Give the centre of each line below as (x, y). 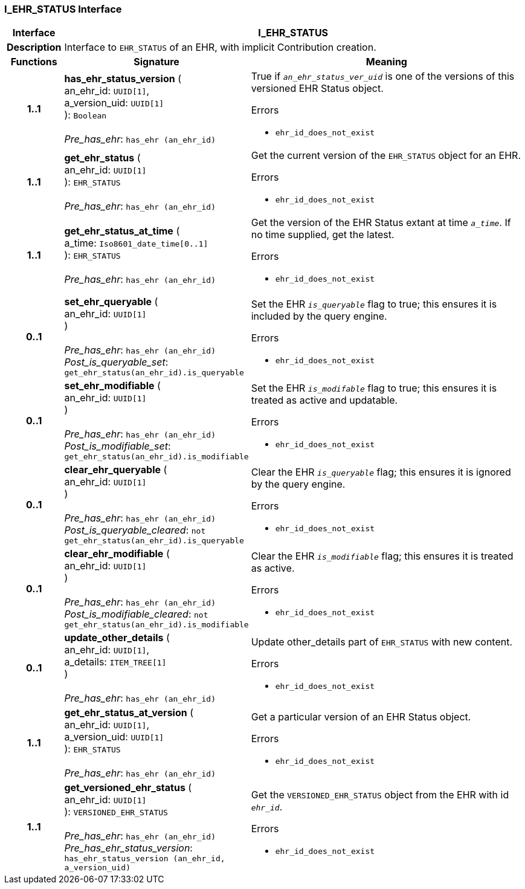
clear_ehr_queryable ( (116, 470)
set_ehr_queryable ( (111, 302)
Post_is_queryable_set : (116, 362)
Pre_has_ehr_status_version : (128, 848)
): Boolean (85, 115)
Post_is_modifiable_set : (118, 446)
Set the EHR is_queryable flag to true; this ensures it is (374, 304)
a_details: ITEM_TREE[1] (115, 662)
